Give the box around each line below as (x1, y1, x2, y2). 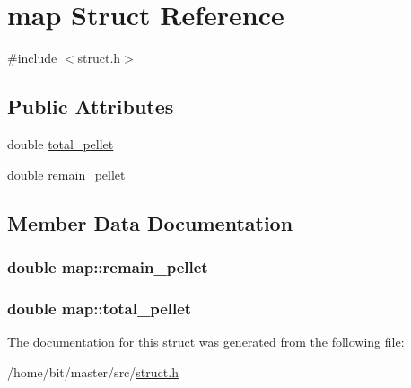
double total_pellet (7, 134, 114, 153)
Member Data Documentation (7, 208, 293, 236)
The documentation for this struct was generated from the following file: (7, 331, 405, 350)
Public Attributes (7, 93, 174, 120)
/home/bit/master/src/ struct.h (7, 362, 179, 381)
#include (7, 48, 57, 67)
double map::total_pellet (7, 296, 192, 319)
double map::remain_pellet (7, 255, 208, 278)
